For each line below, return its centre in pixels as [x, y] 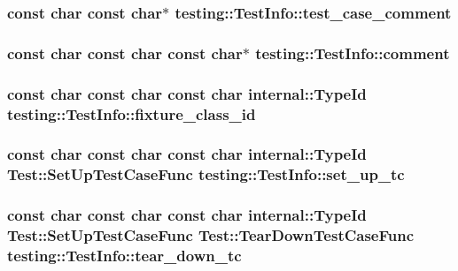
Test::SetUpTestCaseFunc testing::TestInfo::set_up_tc [206, 174]
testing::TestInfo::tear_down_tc [124, 255]
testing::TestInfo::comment [353, 53]
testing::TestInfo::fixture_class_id [132, 113]
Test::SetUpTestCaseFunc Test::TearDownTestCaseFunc [211, 235]
